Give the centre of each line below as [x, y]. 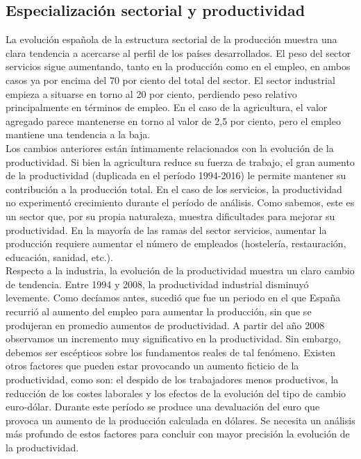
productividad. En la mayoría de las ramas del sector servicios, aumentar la [166, 229]
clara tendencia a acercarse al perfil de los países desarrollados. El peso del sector [178, 52]
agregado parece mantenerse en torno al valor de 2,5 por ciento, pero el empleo [173, 120]
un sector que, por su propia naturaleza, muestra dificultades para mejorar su [170, 216]
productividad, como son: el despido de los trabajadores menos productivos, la [172, 379]
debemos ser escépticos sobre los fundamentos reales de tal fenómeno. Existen [170, 352]
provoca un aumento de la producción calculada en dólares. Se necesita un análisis [180, 420]
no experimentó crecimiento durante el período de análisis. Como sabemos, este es [180, 202]
